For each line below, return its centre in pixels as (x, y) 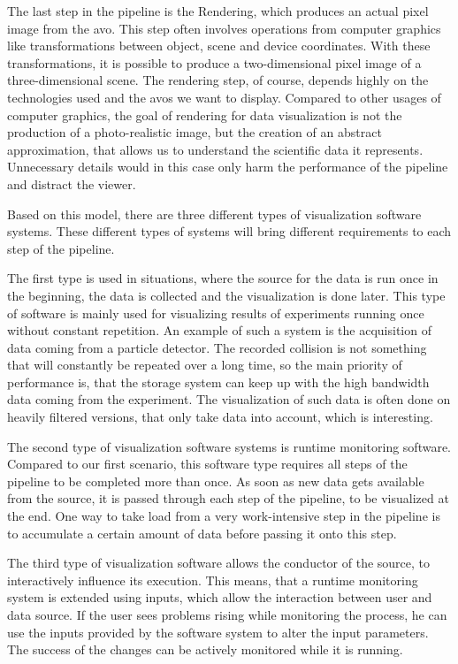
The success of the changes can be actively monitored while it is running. (205, 649)
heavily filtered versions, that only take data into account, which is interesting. (220, 417)
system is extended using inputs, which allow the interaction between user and (220, 597)
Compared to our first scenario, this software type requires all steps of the (207, 464)
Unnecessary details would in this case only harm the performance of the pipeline (228, 167)
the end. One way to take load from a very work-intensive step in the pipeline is (224, 516)
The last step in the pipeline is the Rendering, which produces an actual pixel (218, 11)
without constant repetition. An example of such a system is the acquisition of (219, 330)
